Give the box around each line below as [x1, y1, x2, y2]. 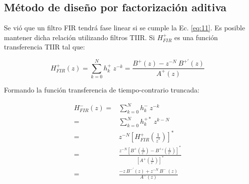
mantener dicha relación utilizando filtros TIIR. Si [4, 32, 155, 42]
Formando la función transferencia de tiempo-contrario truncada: [4, 85, 200, 95]
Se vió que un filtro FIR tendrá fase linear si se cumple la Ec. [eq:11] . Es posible [4, 23, 245, 33]
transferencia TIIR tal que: [4, 42, 85, 52]
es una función [174, 32, 218, 42]
